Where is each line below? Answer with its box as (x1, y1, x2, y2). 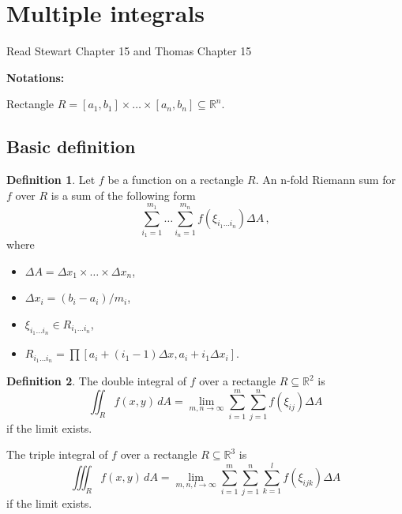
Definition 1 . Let (6, 171, 96, 188)
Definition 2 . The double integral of (6, 373, 186, 389)
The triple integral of (6, 446, 108, 463)
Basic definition (6, 134, 136, 159)
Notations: (6, 69, 65, 85)
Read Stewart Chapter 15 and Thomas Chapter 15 (6, 43, 252, 59)
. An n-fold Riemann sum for (255, 171, 396, 188)
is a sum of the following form (51, 186, 196, 203)
